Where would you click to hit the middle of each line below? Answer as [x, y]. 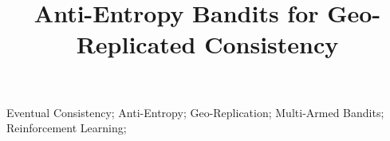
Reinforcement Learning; [67, 128]
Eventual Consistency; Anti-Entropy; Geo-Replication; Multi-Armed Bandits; [195, 112]
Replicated [136, 44]
